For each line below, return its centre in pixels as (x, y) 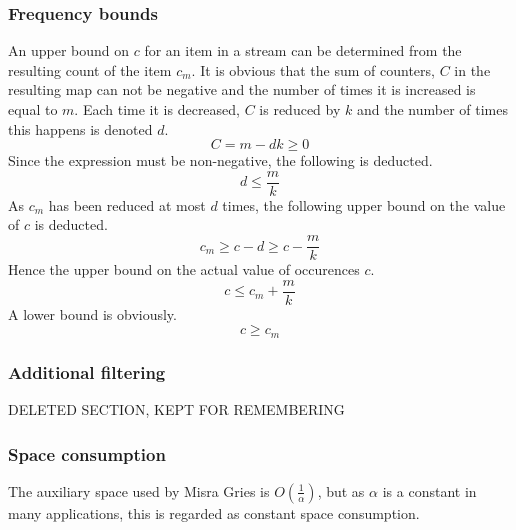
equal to (33, 109)
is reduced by (300, 109)
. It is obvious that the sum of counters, (313, 69)
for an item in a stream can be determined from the (303, 50)
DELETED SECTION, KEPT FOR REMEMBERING (176, 409)
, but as (341, 490)
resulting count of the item (90, 69)
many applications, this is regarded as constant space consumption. (214, 512)
